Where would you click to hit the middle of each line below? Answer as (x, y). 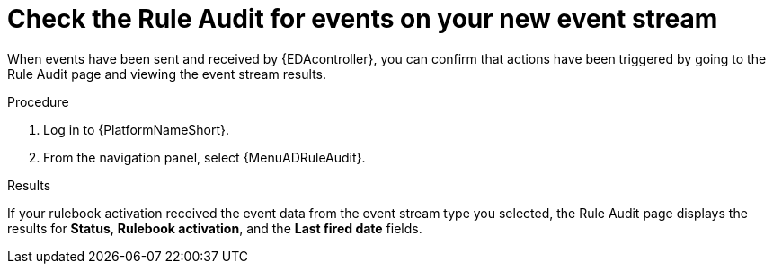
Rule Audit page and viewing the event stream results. (167, 74)
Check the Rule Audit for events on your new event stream (363, 19)
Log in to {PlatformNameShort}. (137, 129)
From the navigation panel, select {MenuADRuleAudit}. (204, 157)
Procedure (38, 101)
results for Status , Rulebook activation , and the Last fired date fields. (215, 228)
